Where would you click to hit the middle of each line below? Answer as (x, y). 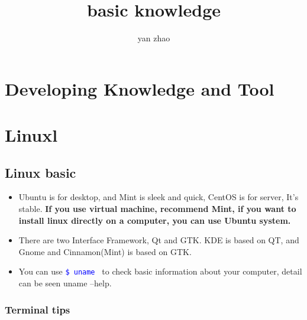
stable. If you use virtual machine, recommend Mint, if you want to (157, 209)
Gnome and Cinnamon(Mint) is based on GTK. (105, 251)
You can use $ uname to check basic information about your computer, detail (160, 271)
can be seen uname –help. (65, 283)
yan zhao (154, 38)
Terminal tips (38, 309)
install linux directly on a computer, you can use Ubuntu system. (155, 220)
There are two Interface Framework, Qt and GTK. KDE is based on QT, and (159, 240)
